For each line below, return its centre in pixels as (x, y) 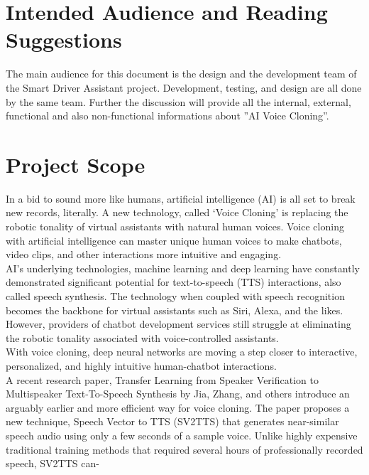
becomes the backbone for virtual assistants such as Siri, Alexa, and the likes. (175, 310)
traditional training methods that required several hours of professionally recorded (184, 449)
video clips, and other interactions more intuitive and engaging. (144, 254)
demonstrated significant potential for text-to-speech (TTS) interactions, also (174, 282)
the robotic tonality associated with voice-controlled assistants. (142, 337)
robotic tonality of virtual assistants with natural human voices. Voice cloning (175, 226)
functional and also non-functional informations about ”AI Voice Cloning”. (167, 116)
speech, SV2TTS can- (53, 463)
